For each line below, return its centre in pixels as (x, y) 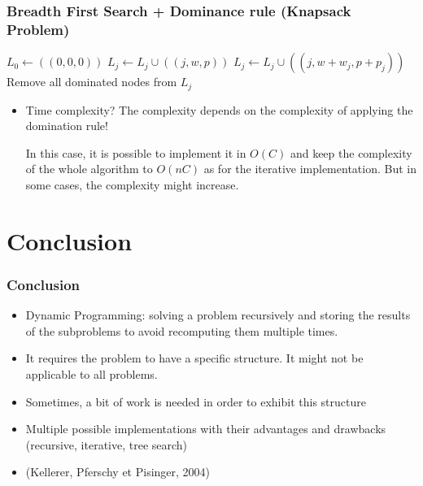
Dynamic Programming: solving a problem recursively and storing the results (218, 315)
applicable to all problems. (92, 373)
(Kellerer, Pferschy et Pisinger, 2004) (118, 472)
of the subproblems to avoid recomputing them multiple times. (182, 330)
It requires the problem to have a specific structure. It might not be (194, 358)
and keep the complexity (351, 152)
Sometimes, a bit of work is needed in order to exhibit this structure (196, 401)
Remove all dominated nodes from (92, 82)
